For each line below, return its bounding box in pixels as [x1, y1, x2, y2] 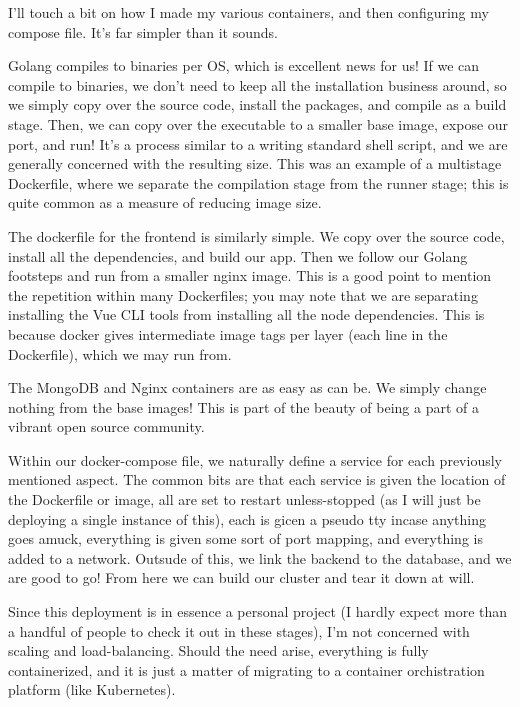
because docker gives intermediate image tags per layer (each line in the [8, 323, 448, 344]
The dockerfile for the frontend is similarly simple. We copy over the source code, [8, 225, 505, 246]
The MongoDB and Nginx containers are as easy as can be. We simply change [8, 377, 487, 398]
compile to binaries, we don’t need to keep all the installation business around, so [8, 74, 507, 95]
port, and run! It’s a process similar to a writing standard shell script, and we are [8, 133, 508, 154]
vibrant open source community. [8, 416, 205, 437]
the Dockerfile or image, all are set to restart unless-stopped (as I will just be [8, 489, 481, 510]
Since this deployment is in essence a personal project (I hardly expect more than [8, 601, 508, 622]
